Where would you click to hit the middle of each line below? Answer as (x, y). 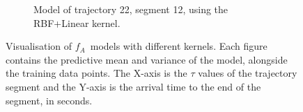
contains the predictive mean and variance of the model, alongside (147, 59)
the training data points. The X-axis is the (96, 73)
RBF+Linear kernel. (77, 22)
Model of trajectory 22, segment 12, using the (131, 9)
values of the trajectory (248, 73)
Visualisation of (39, 46)
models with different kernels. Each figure (179, 46)
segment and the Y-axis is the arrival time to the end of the (133, 86)
